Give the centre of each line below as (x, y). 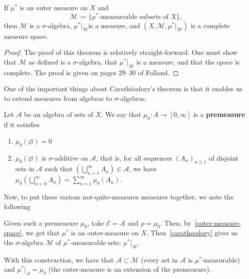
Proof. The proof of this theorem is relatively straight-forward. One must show (121, 52)
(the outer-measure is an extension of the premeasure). (130, 269)
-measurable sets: (96, 242)
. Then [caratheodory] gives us (192, 233)
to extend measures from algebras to (58, 98)
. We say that (121, 114)
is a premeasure (219, 114)
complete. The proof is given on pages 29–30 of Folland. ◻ (91, 72)
